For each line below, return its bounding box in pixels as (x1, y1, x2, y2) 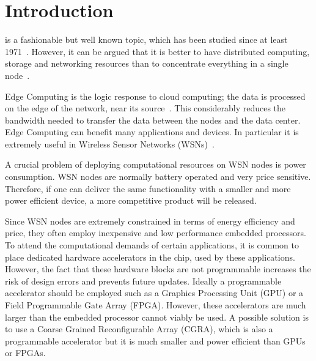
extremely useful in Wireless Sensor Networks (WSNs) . (5, 137, 215, 150)
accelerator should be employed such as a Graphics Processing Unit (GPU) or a (5, 286, 304, 299)
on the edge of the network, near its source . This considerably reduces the (5, 102, 286, 114)
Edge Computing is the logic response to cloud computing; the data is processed (5, 89, 306, 102)
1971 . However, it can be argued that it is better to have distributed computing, (5, 45, 310, 58)
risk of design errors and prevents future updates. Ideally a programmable (5, 274, 282, 287)
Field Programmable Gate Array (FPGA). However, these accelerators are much (5, 299, 306, 311)
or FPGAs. (5, 346, 46, 359)
